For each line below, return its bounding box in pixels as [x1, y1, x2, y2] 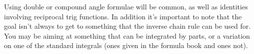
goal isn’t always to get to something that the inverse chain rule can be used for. [4, 21, 251, 31]
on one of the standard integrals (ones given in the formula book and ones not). [4, 40, 248, 51]
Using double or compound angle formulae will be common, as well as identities [4, 1, 248, 11]
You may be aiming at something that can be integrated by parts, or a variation [4, 30, 250, 41]
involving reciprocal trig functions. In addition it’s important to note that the [4, 11, 242, 21]
